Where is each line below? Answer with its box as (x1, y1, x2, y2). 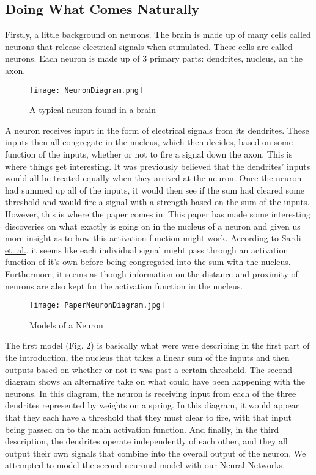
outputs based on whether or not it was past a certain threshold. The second (5, 363, 292, 375)
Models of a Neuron (29, 318, 103, 331)
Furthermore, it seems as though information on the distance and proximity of (5, 267, 298, 280)
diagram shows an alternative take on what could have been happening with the (5, 375, 306, 388)
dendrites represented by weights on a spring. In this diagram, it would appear (5, 399, 299, 412)
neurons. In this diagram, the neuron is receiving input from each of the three (5, 386, 296, 399)
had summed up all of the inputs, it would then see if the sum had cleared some (5, 183, 305, 196)
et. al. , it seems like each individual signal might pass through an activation (5, 243, 288, 256)
